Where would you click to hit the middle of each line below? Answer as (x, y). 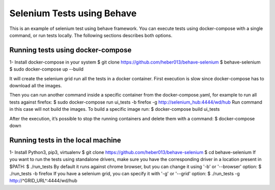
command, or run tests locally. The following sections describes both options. (91, 35)
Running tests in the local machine (65, 140)
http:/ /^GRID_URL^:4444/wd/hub (43, 181)
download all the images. (36, 86)
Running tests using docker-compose (71, 50)
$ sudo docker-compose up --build (47, 69)
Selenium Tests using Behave (73, 13)
